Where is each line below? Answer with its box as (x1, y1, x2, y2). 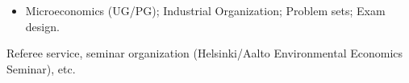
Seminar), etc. (6, 60, 76, 77)
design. (25, 18, 60, 34)
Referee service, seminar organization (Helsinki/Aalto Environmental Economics (6, 45, 403, 61)
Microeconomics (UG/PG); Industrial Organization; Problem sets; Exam (25, 2, 386, 18)
